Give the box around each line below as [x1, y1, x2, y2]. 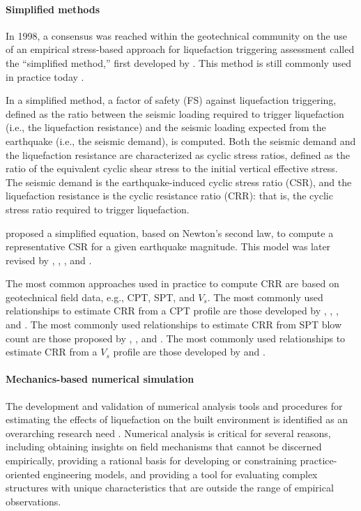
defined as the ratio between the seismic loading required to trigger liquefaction [6, 106, 344, 121]
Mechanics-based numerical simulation [6, 372, 194, 386]
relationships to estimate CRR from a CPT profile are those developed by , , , [6, 303, 339, 318]
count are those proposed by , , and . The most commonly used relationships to [6, 330, 346, 345]
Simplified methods [6, 1, 100, 16]
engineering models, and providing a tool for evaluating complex [43, 466, 318, 481]
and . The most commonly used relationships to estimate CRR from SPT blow [6, 317, 342, 332]
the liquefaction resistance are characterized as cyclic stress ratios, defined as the [6, 147, 350, 162]
